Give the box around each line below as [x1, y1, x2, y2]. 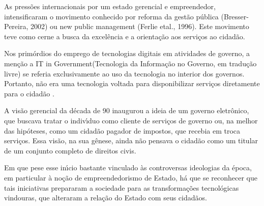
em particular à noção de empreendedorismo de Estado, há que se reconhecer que [4, 172, 258, 183]
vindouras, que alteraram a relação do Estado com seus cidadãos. [4, 192, 207, 203]
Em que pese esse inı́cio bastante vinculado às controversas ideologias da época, [4, 162, 252, 173]
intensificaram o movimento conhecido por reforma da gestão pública [4, 11, 219, 21]
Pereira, [4, 21, 28, 32]
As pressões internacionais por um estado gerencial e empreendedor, [4, 1, 216, 11]
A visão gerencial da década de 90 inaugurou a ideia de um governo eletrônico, [4, 105, 249, 116]
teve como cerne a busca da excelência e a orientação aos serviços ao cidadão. [4, 31, 245, 41]
